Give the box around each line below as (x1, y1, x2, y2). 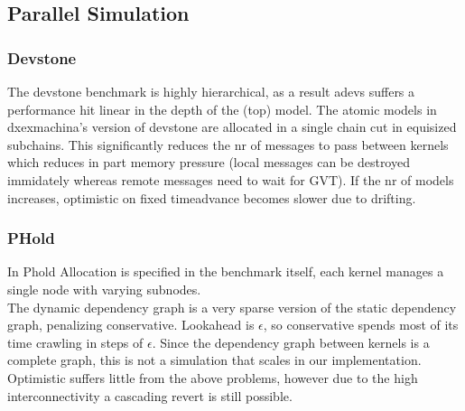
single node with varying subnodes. (7, 279, 201, 298)
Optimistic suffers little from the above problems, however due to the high (7, 368, 418, 387)
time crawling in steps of (7, 332, 144, 351)
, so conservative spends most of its (263, 315, 459, 334)
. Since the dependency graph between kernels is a (152, 332, 430, 351)
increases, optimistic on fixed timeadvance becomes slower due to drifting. (7, 188, 416, 207)
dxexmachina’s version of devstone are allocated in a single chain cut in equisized (7, 117, 457, 136)
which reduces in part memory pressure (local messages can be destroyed (7, 153, 410, 172)
